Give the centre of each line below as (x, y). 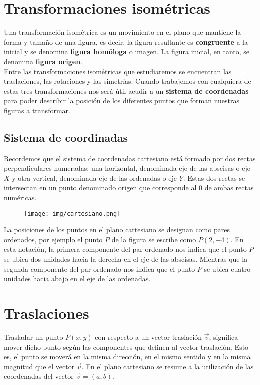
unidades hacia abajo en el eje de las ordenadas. (77, 279)
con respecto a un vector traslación (149, 337)
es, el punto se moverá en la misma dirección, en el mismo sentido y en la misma (127, 357)
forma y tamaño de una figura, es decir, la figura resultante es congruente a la (126, 42)
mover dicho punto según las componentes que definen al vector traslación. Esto (126, 347)
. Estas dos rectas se (214, 178)
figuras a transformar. (37, 110)
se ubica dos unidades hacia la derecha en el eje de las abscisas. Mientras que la (126, 259)
